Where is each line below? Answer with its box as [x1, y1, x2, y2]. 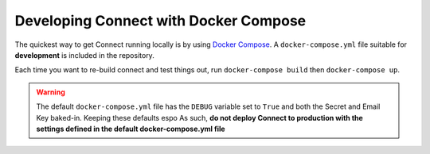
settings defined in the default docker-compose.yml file [36, 124, 226, 133]
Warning [36, 87, 65, 97]
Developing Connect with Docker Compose [14, 12, 307, 29]
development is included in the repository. [14, 50, 154, 60]
